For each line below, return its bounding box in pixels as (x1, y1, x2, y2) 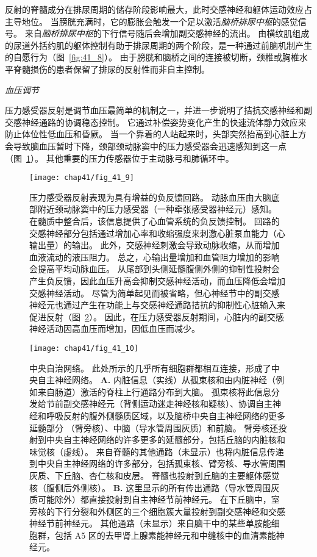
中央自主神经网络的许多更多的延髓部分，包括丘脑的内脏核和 (46, 433, 285, 446)
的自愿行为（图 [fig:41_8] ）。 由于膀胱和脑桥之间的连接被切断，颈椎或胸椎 (5, 51, 299, 63)
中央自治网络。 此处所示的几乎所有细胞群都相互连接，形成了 (29, 361, 271, 374)
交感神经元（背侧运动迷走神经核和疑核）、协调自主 (71, 397, 272, 410)
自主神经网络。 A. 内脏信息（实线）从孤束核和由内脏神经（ (37, 373, 276, 386)
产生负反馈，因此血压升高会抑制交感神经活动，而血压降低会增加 (29, 274, 285, 287)
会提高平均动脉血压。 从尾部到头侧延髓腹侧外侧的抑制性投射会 (29, 262, 280, 275)
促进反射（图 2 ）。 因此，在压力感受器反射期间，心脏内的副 (29, 310, 267, 323)
